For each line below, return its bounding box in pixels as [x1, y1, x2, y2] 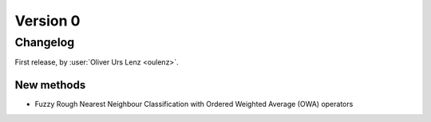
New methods [14, 78, 86, 92]
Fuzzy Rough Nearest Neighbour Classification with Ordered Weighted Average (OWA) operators [34, 100, 354, 109]
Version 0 [14, 12, 81, 30]
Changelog [14, 35, 75, 49]
